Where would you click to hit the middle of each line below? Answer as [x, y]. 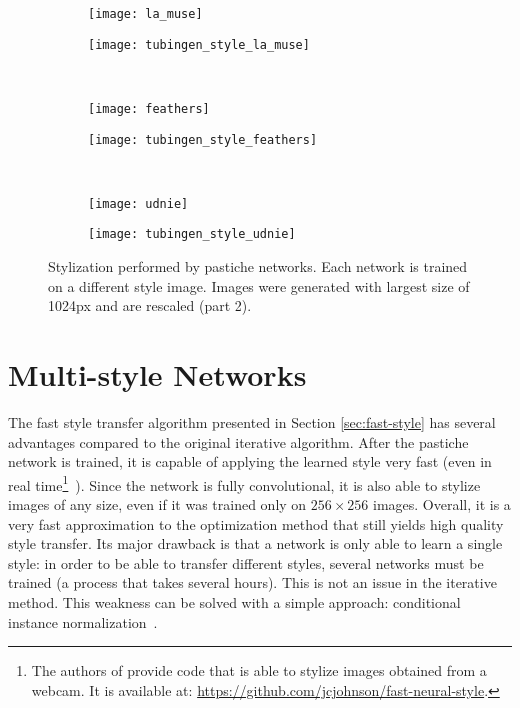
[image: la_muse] [145, 14]
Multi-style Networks [157, 374]
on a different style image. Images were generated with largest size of [259, 285]
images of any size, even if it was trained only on [157, 504]
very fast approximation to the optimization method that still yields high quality [256, 523]
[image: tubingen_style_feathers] [203, 139]
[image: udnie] [138, 203]
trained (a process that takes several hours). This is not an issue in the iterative [252, 582]
